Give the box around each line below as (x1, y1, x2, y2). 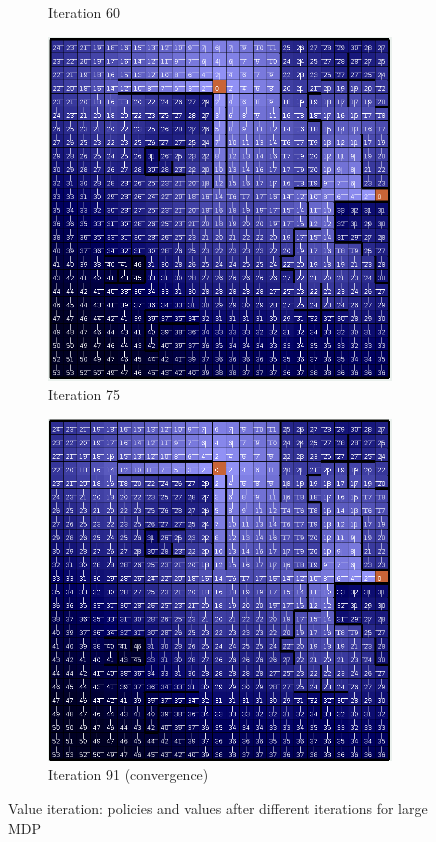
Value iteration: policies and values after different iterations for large (8, 797, 428, 818)
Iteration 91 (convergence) (48, 764, 209, 785)
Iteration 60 (48, 2, 120, 22)
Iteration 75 (48, 384, 120, 405)
